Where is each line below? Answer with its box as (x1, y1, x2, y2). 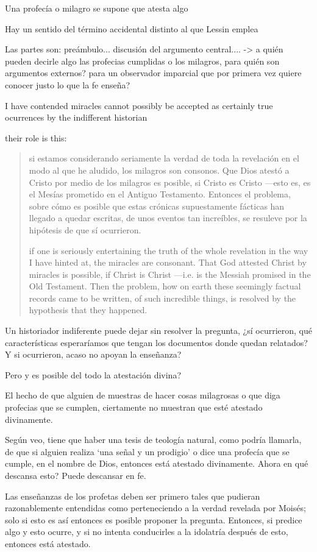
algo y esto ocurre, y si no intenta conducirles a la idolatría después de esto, (5, 525, 288, 538)
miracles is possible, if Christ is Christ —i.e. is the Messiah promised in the (29, 267, 311, 280)
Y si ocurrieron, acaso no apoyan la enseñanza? (5, 348, 182, 361)
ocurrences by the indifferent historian (5, 111, 148, 124)
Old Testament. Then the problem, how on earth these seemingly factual (29, 280, 301, 292)
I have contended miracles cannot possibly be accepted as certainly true (5, 99, 273, 111)
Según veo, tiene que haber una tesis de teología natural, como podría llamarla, (5, 433, 302, 446)
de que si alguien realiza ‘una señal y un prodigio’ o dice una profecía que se (5, 445, 290, 458)
